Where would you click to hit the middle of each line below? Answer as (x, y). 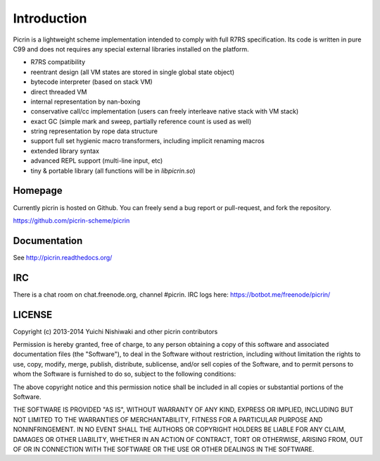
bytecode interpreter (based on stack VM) (91, 82)
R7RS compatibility (58, 62)
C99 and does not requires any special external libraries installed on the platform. (131, 49)
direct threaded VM (59, 92)
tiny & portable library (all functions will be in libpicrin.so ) (113, 171)
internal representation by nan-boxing (85, 102)
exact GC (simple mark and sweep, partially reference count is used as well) (141, 121)
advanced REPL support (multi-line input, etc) (97, 161)
